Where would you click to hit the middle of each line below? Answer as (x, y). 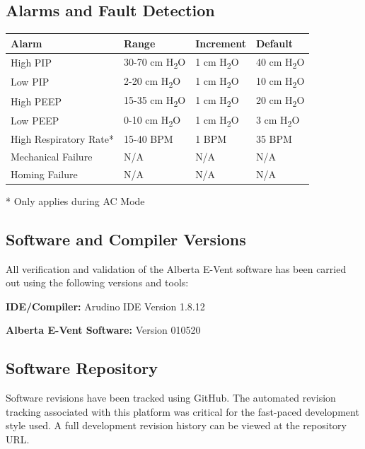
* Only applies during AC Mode (75, 200)
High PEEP (36, 101)
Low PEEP (35, 120)
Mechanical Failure (52, 156)
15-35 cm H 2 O (155, 101)
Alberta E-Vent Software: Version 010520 (103, 330)
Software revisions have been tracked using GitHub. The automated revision (171, 398)
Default (274, 43)
